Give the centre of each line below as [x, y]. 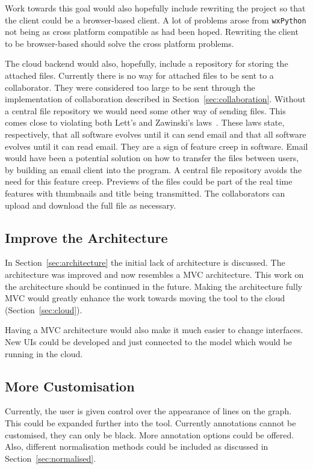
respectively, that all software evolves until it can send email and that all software [156, 134]
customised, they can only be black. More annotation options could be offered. [150, 434]
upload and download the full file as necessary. [91, 205]
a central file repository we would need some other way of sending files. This [145, 110]
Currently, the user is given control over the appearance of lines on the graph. [148, 411]
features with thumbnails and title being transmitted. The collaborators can [145, 193]
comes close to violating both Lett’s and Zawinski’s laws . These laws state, [145, 122]
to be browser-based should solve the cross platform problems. [119, 43]
